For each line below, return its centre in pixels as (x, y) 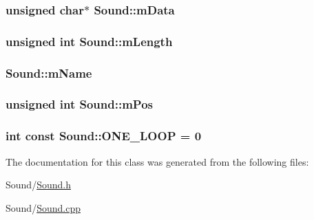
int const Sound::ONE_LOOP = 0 (104, 136)
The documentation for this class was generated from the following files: (157, 161)
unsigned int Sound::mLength (89, 41)
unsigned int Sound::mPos (79, 104)
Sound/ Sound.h (38, 185)
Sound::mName (49, 73)
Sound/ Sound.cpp (43, 207)
